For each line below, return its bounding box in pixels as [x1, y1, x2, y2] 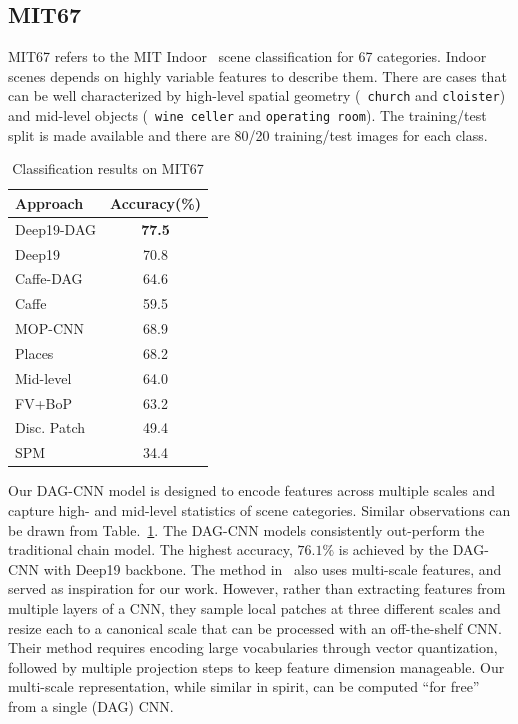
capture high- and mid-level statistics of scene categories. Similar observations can [8, 500, 511, 521]
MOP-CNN [15, 318, 85, 339]
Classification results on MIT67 [12, 158, 204, 179]
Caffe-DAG [15, 268, 83, 289]
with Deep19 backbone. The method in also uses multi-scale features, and [43, 558, 502, 579]
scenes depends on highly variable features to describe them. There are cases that [8, 65, 507, 86]
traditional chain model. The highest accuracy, [8, 539, 293, 560]
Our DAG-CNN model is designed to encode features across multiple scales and [8, 480, 496, 501]
